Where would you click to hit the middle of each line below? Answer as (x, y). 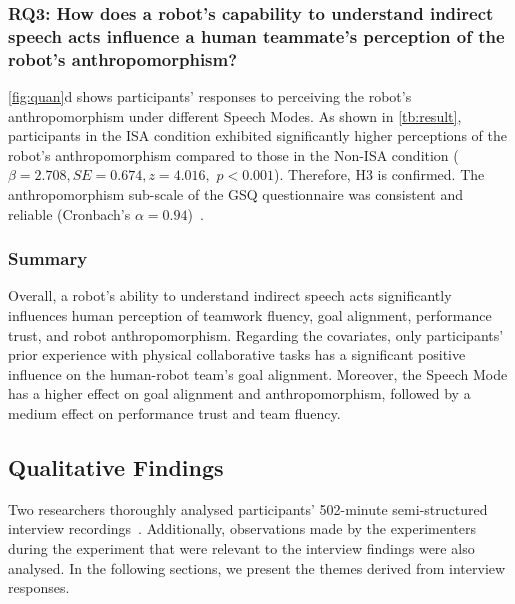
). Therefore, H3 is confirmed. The (379, 174)
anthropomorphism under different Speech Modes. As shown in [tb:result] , (235, 115)
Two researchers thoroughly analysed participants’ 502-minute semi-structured (248, 508)
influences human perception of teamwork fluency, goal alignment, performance (250, 315)
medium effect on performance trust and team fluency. (174, 413)
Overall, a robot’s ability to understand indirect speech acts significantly (230, 295)
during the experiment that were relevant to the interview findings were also (241, 547)
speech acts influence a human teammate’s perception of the (256, 35)
